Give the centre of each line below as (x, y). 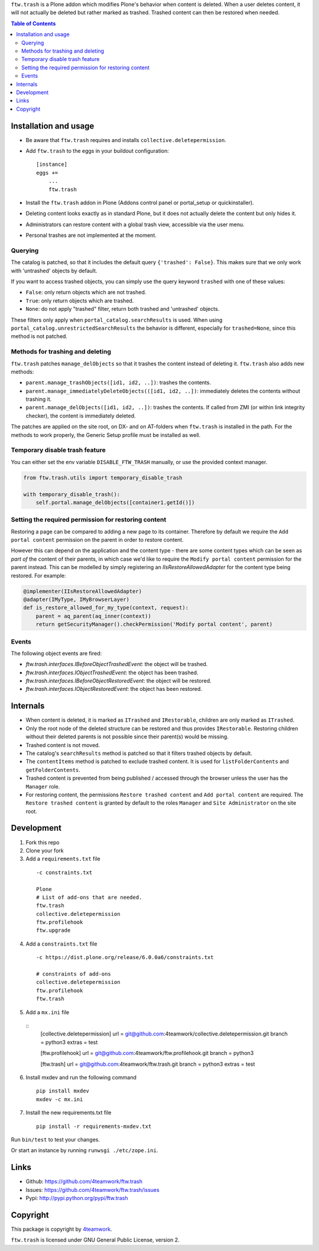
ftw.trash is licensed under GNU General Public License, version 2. (95, 1240)
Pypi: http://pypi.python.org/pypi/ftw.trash (77, 1198)
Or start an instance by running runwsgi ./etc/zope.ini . (84, 1150)
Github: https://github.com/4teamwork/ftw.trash (84, 1182)
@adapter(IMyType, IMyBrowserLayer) (77, 599)
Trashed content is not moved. (63, 745)
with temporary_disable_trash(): (72, 494)
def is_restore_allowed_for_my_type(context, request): (106, 608)
